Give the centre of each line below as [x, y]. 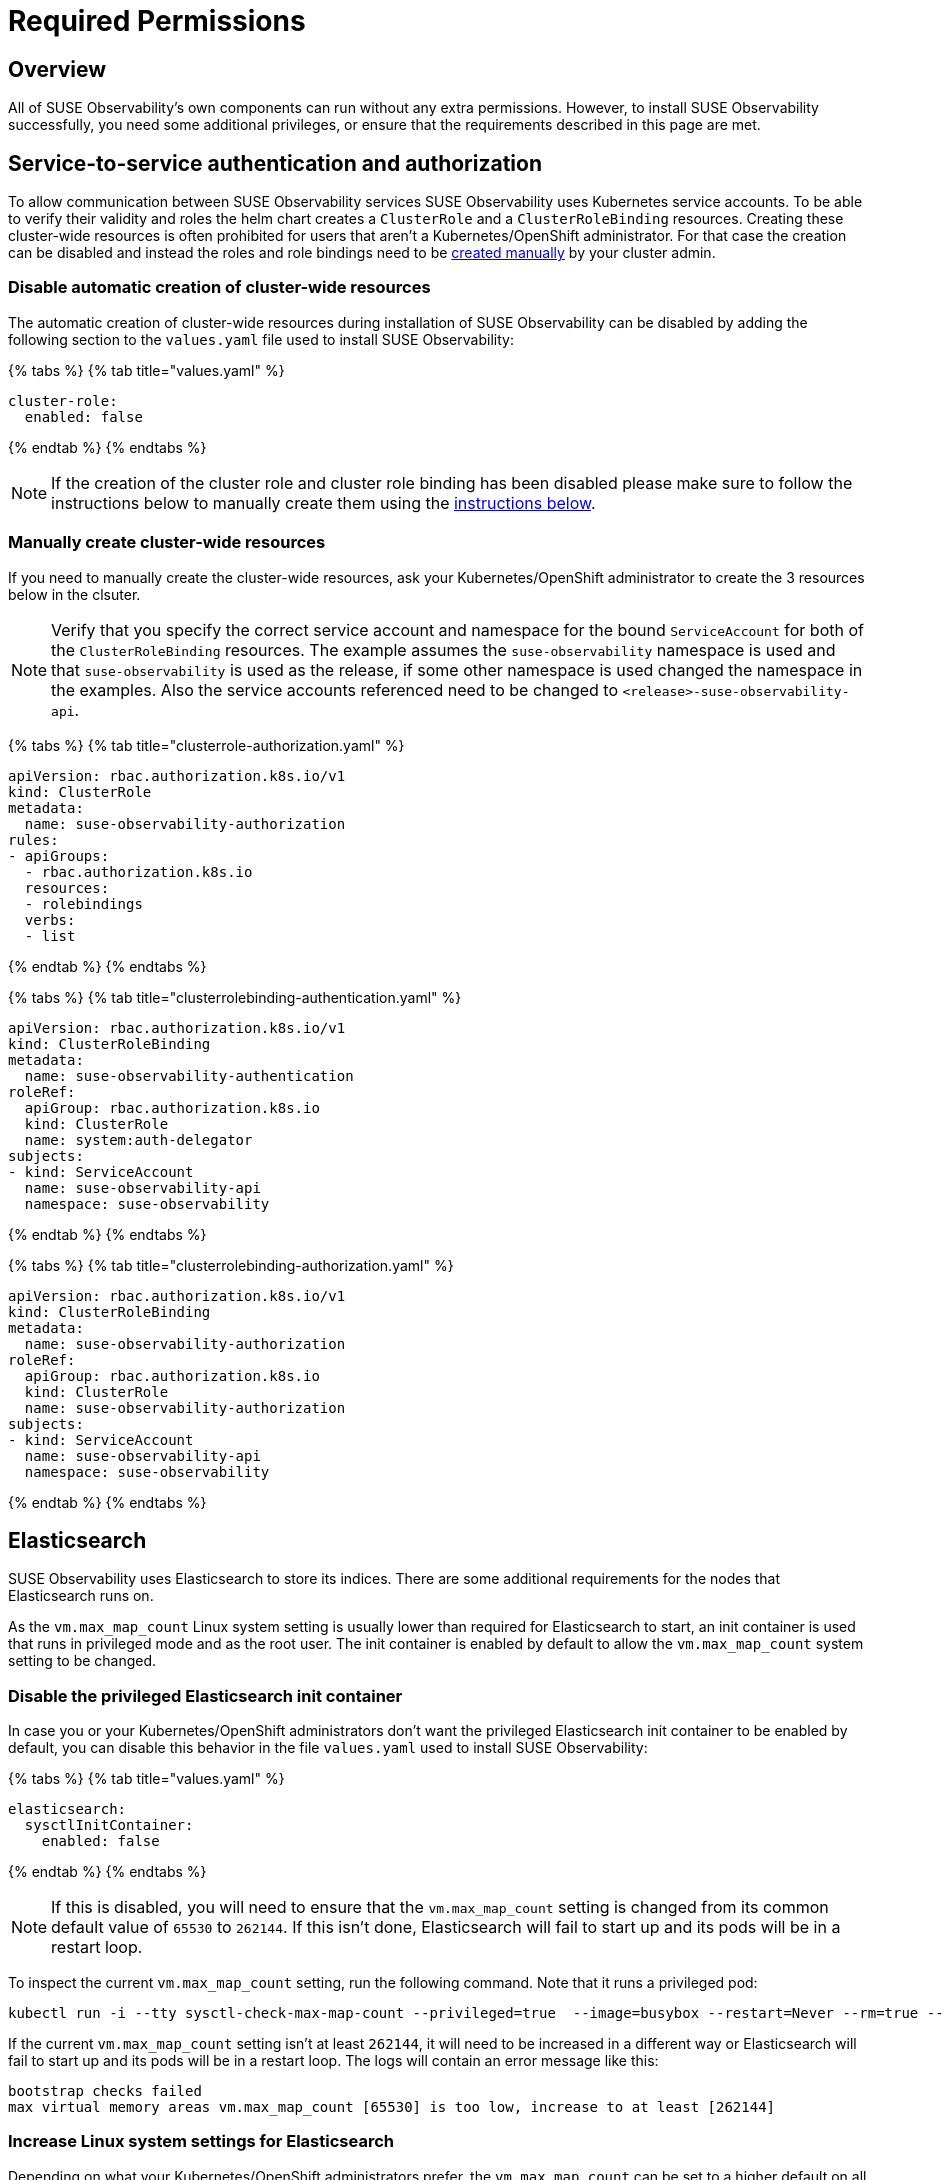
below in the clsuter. [74, 594]
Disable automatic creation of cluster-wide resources [219, 287]
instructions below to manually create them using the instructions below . [323, 502]
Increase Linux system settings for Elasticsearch [201, 2141]
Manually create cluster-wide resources [167, 542]
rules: [33, 839]
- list [50, 935]
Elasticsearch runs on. [81, 1596]
